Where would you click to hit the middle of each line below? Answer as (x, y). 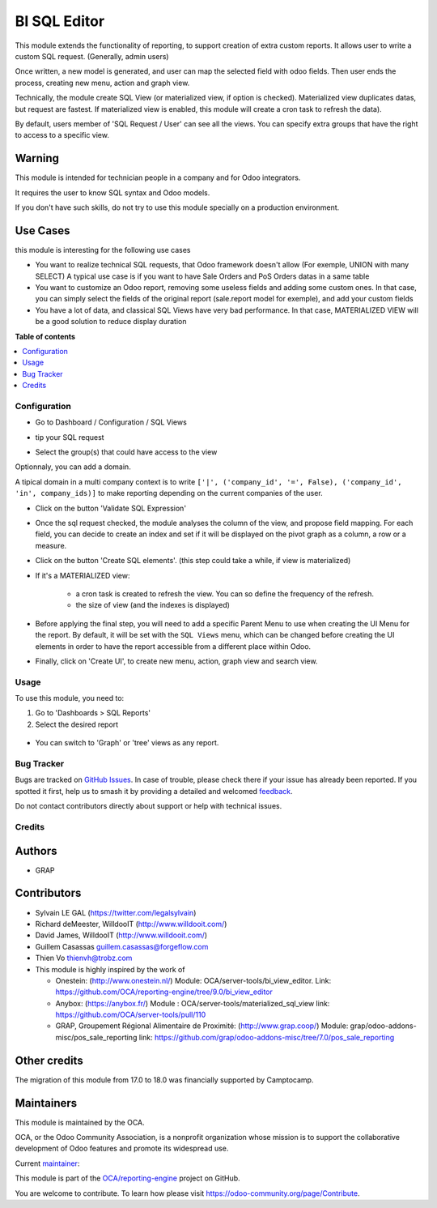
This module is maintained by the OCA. (80, 1122)
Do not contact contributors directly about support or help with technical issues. (148, 806)
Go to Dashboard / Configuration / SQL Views (111, 422)
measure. (51, 545)
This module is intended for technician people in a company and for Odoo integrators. (158, 177)
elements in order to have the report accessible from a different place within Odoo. (173, 646)
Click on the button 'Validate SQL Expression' (110, 508)
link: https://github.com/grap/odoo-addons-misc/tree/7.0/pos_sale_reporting (267, 1037)
